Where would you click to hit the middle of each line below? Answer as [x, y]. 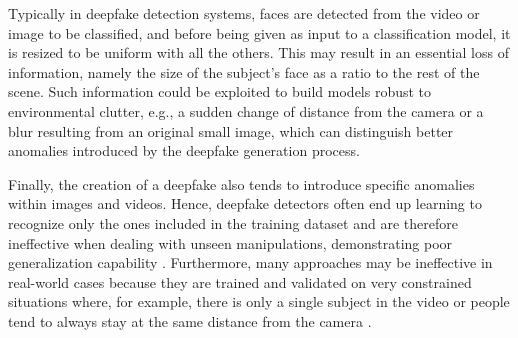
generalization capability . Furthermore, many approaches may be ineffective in [250, 262]
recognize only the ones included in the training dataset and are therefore [233, 222]
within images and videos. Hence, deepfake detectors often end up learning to [245, 203]
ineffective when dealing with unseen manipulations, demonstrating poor [230, 242]
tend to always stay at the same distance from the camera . [190, 320]
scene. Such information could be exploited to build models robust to [220, 91]
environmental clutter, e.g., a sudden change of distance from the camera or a [246, 110]
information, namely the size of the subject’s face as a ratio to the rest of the [244, 71]
